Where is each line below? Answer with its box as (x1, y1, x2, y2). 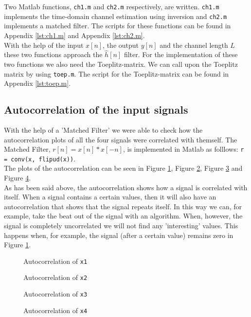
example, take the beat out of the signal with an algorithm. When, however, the (4, 211, 243, 221)
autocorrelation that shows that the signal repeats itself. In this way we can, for (4, 201, 242, 211)
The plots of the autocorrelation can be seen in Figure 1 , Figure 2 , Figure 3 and (4, 163, 243, 173)
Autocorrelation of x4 (23, 305, 88, 315)
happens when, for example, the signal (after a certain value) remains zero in (4, 230, 233, 240)
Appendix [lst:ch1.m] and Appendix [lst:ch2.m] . (4, 30, 145, 40)
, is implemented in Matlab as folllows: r (123, 144, 244, 154)
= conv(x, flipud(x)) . (4, 153, 76, 163)
